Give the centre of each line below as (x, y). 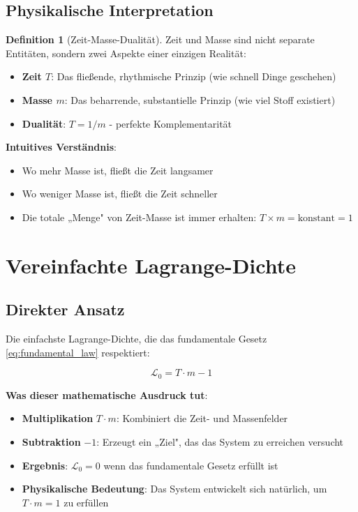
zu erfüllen (86, 502)
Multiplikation (58, 418)
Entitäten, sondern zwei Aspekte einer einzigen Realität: (126, 53)
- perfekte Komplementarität (171, 123)
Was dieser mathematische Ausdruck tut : (107, 394)
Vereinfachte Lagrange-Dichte (151, 265)
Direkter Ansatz (65, 309)
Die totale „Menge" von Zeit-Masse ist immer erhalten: (139, 217)
